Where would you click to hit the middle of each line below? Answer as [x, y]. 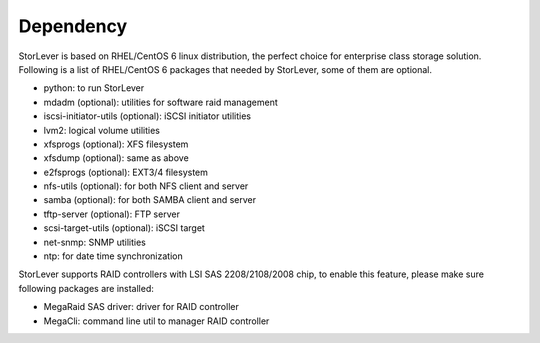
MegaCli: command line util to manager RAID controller [156, 321]
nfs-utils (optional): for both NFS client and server [146, 186]
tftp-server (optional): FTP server [111, 214]
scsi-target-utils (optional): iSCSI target [124, 228]
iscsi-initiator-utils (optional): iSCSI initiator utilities [147, 116]
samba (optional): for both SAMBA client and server [150, 200]
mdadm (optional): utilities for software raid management [161, 102]
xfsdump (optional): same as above [116, 158]
